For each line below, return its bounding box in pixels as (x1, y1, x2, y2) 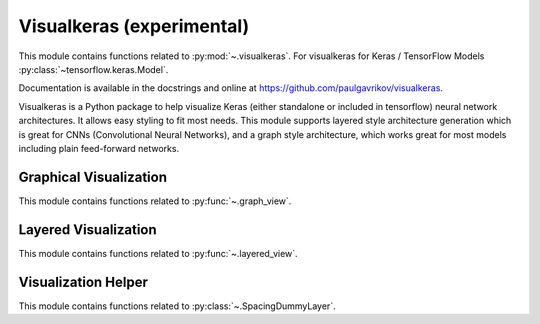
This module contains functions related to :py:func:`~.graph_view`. (18, 195, 292, 207)
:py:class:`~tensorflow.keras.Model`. (18, 63, 169, 75)
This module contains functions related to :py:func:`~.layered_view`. (18, 247, 299, 259)
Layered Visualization (18, 221, 157, 238)
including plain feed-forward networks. (18, 142, 180, 154)
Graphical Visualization (18, 168, 167, 185)
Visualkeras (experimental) (18, 15, 250, 37)
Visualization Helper (18, 273, 149, 290)
